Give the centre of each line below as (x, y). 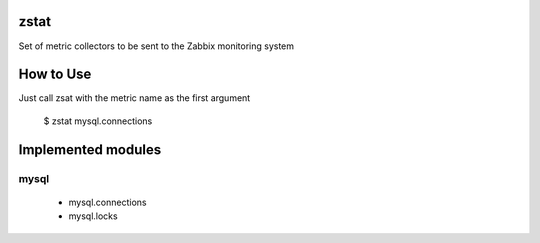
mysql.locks (93, 216)
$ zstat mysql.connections (98, 121)
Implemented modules (90, 149)
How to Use (55, 74)
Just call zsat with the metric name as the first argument (134, 98)
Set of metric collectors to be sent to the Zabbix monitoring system (156, 46)
